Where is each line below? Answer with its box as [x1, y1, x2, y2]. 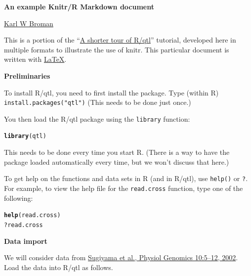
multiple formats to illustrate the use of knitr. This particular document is [4, 44, 229, 54]
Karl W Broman [4, 18, 53, 28]
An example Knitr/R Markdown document [4, 1, 154, 11]
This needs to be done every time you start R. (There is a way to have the [4, 147, 230, 157]
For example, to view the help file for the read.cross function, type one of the [4, 183, 243, 193]
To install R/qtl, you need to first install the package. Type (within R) [4, 87, 219, 97]
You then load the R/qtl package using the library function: [4, 113, 190, 124]
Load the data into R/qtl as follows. [4, 262, 113, 272]
